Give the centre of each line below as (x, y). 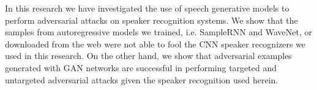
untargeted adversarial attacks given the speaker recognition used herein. (142, 79)
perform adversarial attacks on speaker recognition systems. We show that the (151, 20)
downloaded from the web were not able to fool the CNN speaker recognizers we (155, 43)
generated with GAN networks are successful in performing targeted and (141, 67)
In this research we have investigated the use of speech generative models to (147, 8)
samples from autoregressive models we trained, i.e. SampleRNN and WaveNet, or (159, 32)
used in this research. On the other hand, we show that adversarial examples (148, 56)
